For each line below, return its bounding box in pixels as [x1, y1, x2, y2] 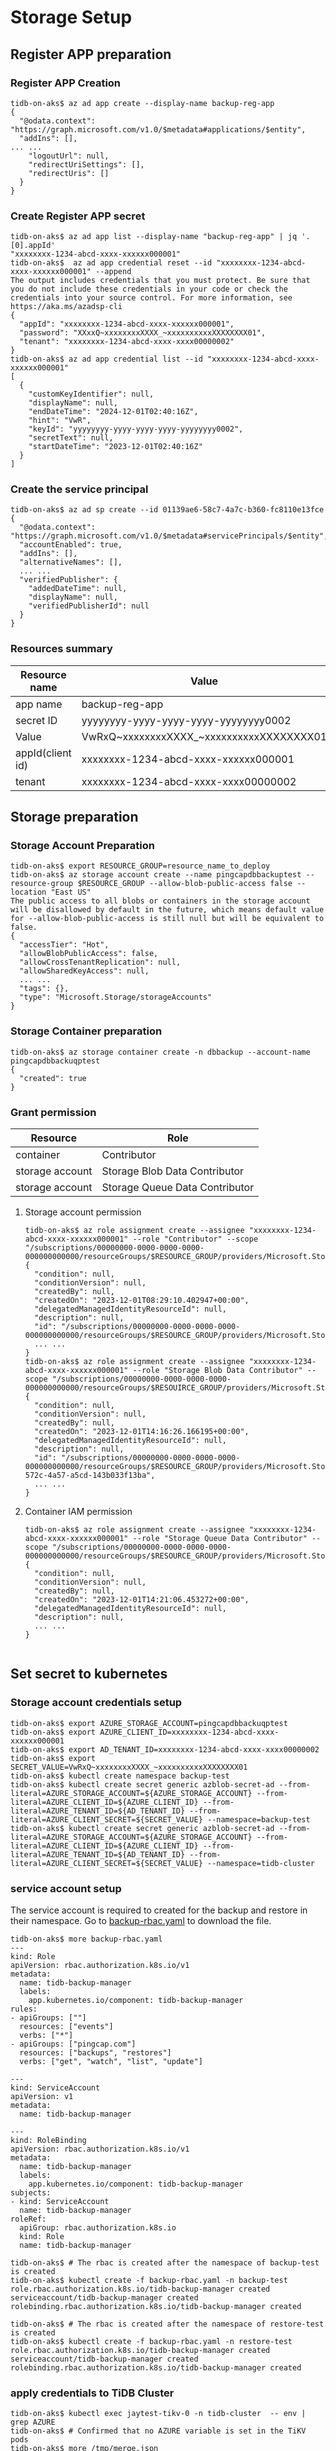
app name [15, 697, 63, 711]
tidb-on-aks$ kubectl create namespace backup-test [10, 1771, 230, 1781]
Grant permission [10, 1105, 97, 1119]
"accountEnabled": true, [19, 540, 123, 550]
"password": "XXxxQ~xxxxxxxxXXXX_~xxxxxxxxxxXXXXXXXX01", [19, 328, 267, 338]
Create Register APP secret [10, 209, 146, 223]
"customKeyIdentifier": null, [28, 389, 155, 400]
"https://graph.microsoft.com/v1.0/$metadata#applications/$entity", [10, 124, 307, 135]
